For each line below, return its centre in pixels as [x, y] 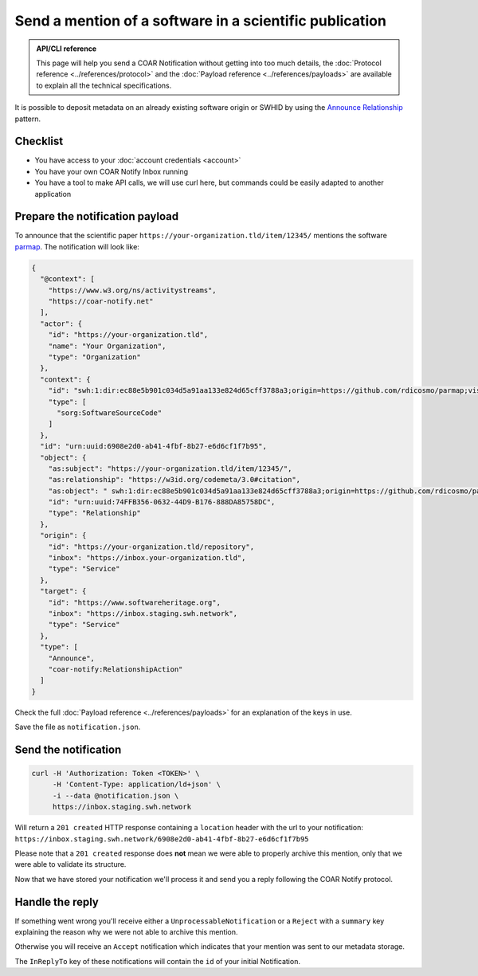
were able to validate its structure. [71, 864]
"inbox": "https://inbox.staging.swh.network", [143, 613]
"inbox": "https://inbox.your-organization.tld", [147, 558]
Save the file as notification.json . [78, 727]
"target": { [63, 591]
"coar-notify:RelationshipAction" [116, 669]
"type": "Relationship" [94, 513]
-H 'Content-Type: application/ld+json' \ [136, 784]
